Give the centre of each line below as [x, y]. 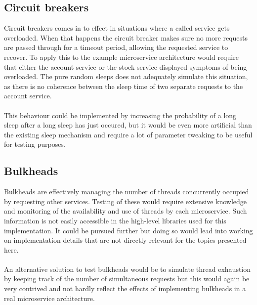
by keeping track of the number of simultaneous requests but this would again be [127, 279]
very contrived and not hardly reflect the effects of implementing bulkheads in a [125, 288]
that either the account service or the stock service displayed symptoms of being [126, 66]
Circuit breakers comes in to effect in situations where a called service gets [117, 28]
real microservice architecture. [49, 298]
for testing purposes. [35, 144]
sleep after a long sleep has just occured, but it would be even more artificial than [128, 125]
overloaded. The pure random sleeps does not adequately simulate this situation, [126, 76]
